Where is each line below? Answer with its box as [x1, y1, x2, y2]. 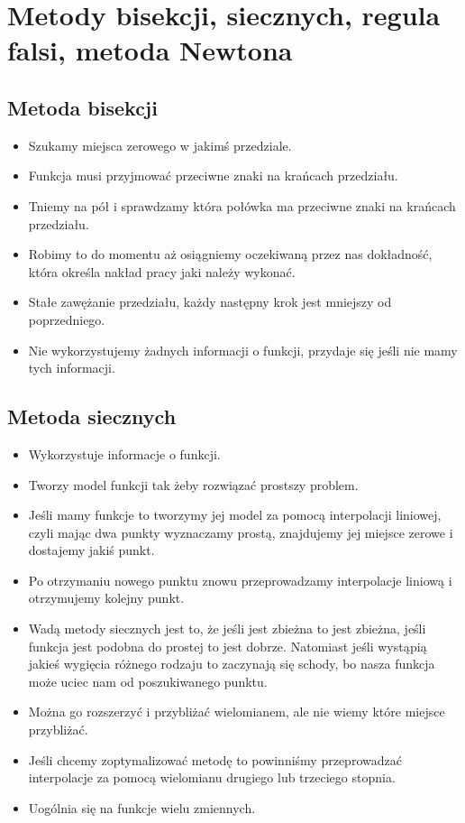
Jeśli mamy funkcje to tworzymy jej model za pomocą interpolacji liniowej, [28, 505, 442, 524]
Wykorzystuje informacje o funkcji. [28, 444, 221, 463]
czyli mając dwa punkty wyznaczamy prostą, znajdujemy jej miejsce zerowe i [28, 522, 453, 541]
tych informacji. [28, 358, 115, 377]
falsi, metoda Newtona [7, 32, 293, 69]
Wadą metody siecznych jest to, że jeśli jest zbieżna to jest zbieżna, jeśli [28, 619, 426, 638]
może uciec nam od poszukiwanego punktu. [28, 671, 268, 690]
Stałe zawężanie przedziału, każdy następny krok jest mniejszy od [28, 292, 392, 311]
